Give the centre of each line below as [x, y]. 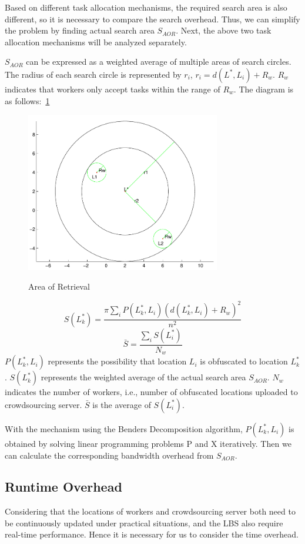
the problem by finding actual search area [80, 30]
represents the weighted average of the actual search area [143, 377]
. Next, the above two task [224, 30]
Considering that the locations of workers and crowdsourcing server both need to [150, 511]
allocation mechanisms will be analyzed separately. [96, 42]
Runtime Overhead [63, 487]
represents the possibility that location [117, 361]
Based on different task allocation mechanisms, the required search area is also [146, 7]
